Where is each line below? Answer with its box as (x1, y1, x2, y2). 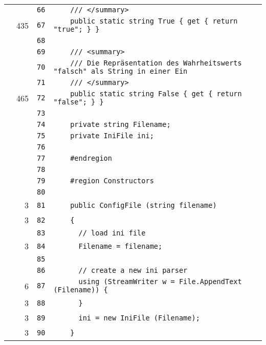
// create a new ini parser (78, 266, 188, 274)
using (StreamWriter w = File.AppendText (78, 277, 242, 286)
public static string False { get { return (70, 90, 242, 98)
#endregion (70, 154, 112, 162)
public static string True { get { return (70, 17, 238, 25)
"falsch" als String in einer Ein (53, 67, 188, 75)
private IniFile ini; (70, 132, 154, 140)
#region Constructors (70, 177, 154, 185)
